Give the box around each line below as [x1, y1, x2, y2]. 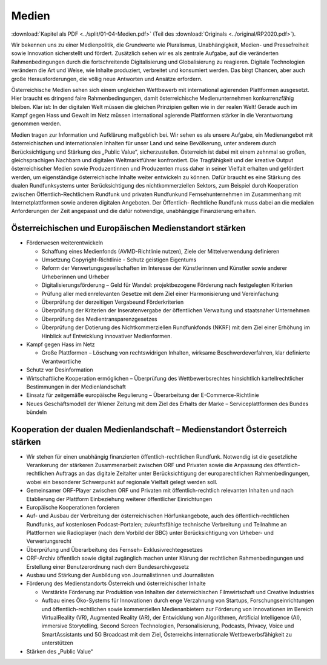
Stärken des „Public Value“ [26, 647, 93, 655]
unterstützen [41, 639, 74, 647]
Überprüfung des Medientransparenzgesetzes [41, 315, 157, 323]
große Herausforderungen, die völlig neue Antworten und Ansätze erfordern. [11, 75, 203, 82]
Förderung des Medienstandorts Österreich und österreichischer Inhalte [26, 580, 206, 587]
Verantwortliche [41, 358, 82, 365]
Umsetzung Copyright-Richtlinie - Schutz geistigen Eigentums [41, 256, 197, 263]
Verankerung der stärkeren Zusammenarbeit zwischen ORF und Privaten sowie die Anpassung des [26, 461, 273, 468]
